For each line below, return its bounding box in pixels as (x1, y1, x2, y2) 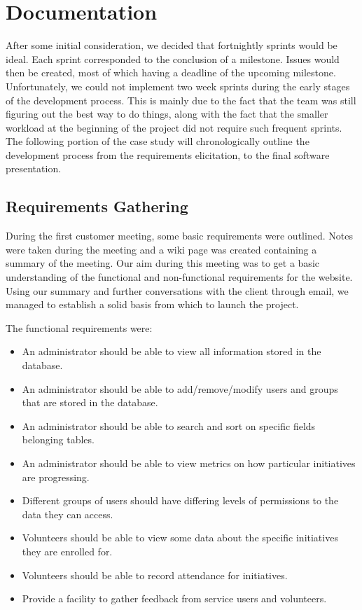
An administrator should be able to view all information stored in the (22, 344, 321, 359)
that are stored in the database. (22, 395, 158, 410)
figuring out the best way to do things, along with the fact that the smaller (6, 106, 328, 121)
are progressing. (22, 469, 90, 484)
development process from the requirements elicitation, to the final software (6, 147, 330, 162)
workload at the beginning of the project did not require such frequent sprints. (6, 120, 342, 134)
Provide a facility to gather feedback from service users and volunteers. (22, 591, 327, 606)
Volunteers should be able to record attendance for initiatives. (22, 567, 288, 582)
